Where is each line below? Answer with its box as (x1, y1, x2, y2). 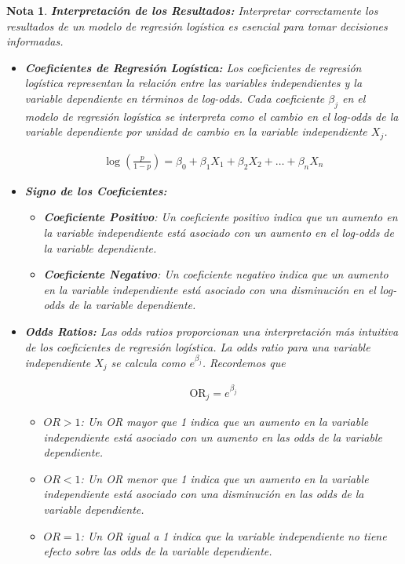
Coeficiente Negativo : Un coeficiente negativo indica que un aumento (43, 266, 389, 282)
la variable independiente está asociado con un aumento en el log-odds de (43, 224, 394, 241)
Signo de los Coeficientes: (24, 182, 167, 198)
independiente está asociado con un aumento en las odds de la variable (43, 428, 382, 445)
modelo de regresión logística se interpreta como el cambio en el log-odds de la (24, 107, 399, 124)
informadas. (6, 33, 64, 49)
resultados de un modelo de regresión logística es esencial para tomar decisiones (6, 17, 388, 34)
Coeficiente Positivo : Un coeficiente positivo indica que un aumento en (43, 209, 398, 225)
